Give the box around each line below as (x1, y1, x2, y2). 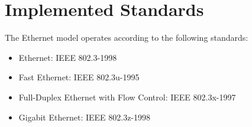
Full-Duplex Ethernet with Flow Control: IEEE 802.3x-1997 (18, 90, 236, 103)
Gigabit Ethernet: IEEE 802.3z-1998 (18, 110, 151, 123)
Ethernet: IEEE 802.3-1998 (18, 51, 117, 63)
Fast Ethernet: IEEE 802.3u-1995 (18, 71, 140, 83)
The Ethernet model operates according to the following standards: (5, 31, 248, 44)
